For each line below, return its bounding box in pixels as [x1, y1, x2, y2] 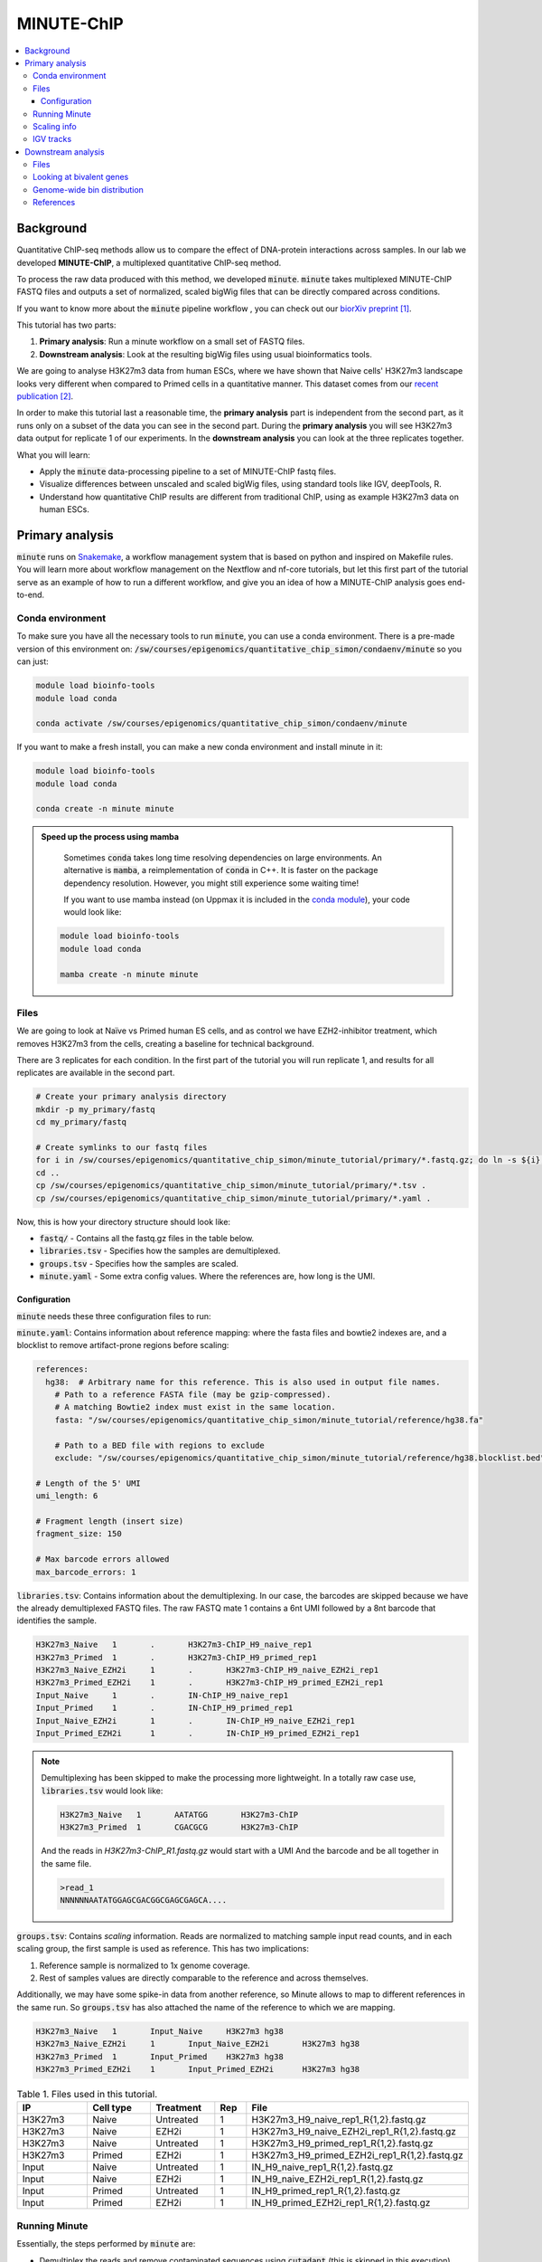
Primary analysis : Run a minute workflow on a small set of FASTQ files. [39, 336, 305, 347]
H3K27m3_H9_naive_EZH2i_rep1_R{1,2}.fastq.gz [251, 2125, 456, 2138]
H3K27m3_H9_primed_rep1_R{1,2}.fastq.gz [251, 2137, 434, 2150]
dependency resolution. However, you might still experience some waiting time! [63, 878, 360, 889]
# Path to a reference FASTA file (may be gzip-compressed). [54, 1390, 332, 1400]
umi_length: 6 [35, 1491, 98, 1501]
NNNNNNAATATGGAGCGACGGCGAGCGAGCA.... [60, 1895, 228, 1905]
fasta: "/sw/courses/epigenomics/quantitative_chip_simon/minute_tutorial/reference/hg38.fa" [54, 1414, 483, 1425]
